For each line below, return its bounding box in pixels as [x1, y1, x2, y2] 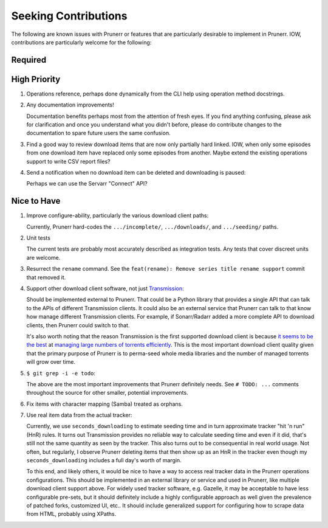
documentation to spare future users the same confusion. [26, 130, 171, 137]
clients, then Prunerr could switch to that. [26, 321, 130, 328]
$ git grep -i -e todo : [26, 369, 96, 377]
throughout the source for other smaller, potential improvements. [26, 389, 188, 397]
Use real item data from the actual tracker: [26, 411, 132, 419]
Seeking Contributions [11, 9, 128, 23]
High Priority [11, 74, 61, 85]
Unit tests [26, 234, 51, 241]
